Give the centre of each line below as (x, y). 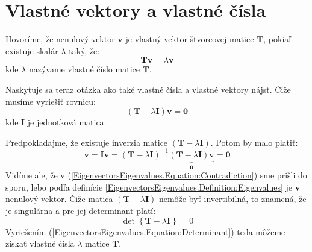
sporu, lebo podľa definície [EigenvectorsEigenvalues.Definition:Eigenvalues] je (149, 187)
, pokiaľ (277, 39)
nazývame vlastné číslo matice (84, 69)
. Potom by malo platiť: (254, 142)
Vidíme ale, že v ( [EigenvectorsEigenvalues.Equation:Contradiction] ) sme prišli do (156, 175)
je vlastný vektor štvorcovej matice (190, 39)
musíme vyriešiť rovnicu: (51, 101)
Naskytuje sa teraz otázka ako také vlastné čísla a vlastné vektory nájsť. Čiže (148, 89)
